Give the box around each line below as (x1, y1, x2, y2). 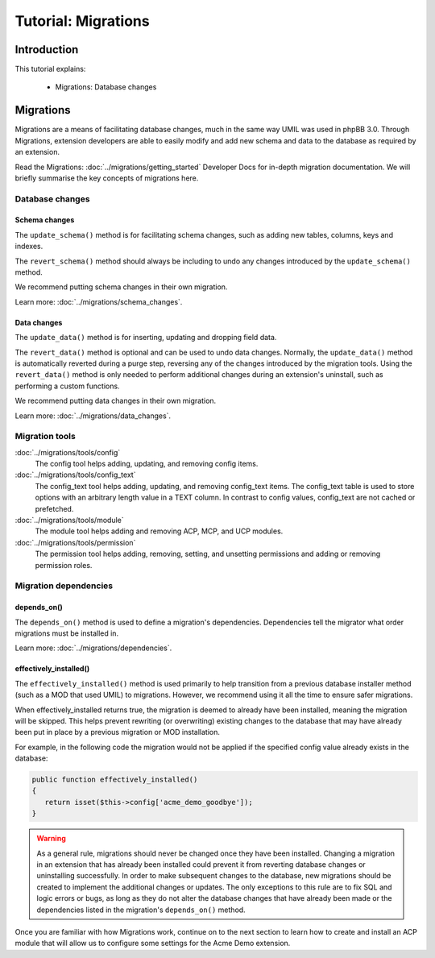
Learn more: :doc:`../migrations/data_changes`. (14, 411, 172, 421)
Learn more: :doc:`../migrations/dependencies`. (14, 643, 172, 653)
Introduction (14, 43, 79, 56)
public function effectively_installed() (31, 775, 198, 785)
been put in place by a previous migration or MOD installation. (14, 728, 221, 737)
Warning (36, 834, 66, 844)
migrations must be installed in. (14, 628, 119, 638)
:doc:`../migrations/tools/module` (14, 516, 124, 525)
